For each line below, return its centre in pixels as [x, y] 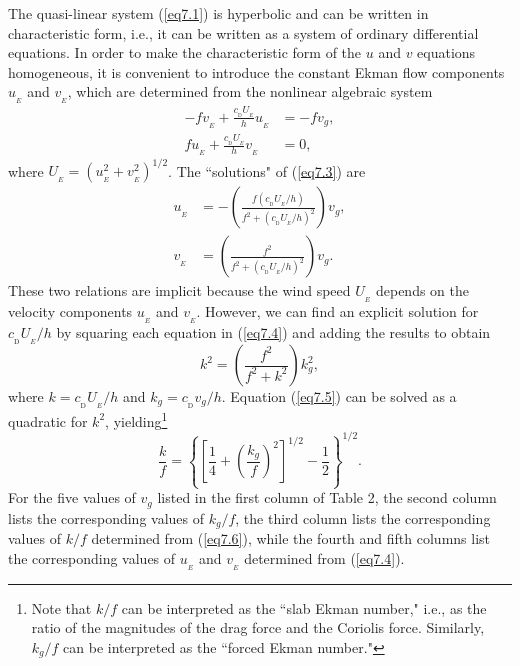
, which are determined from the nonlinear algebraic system [250, 91]
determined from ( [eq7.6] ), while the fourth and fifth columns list [291, 538]
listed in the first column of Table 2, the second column [327, 497]
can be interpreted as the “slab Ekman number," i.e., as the [304, 607]
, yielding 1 [136, 419]
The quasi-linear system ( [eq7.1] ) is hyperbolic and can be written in [218, 13]
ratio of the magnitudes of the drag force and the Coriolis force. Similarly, [258, 627]
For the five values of [72, 497]
